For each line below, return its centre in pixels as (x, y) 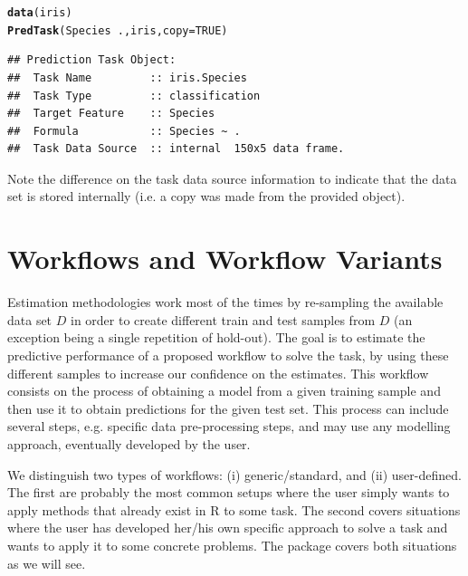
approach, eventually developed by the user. (129, 443)
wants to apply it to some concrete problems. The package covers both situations (232, 545)
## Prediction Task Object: (92, 60)
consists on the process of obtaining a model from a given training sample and (224, 391)
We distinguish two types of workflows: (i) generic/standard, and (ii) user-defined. (234, 474)
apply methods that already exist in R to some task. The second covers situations (234, 509)
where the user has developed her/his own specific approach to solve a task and (228, 528)
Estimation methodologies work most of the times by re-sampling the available (225, 302)
